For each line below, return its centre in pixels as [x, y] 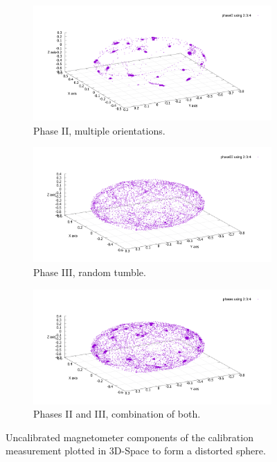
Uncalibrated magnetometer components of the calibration [129, 437]
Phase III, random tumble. [90, 272]
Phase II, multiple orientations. [99, 130]
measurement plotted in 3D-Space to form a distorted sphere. [136, 451]
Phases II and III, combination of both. [117, 414]
